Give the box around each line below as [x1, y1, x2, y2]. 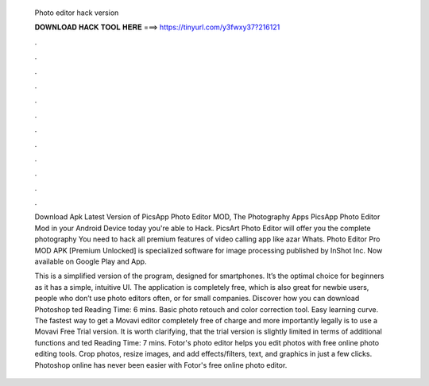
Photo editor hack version [34, 8, 119, 17]
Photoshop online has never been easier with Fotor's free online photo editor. [34, 360, 288, 369]
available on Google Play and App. [34, 257, 147, 266]
